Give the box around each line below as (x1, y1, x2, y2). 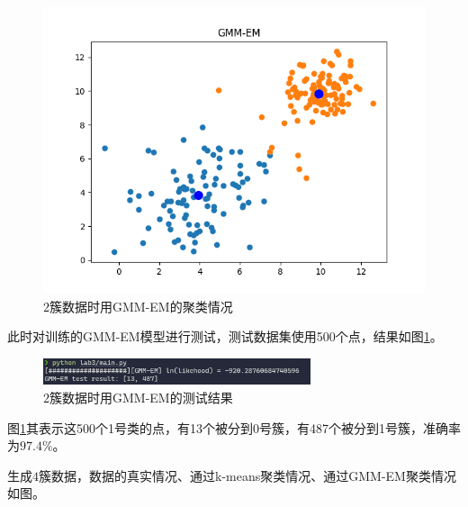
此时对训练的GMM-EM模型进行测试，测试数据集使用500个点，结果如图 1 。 (7, 327, 443, 346)
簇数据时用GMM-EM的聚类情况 (49, 296, 233, 315)
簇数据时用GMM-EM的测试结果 (49, 387, 233, 406)
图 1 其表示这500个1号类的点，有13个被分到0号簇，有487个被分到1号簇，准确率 (7, 418, 461, 437)
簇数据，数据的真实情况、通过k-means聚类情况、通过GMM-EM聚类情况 (39, 466, 456, 484)
